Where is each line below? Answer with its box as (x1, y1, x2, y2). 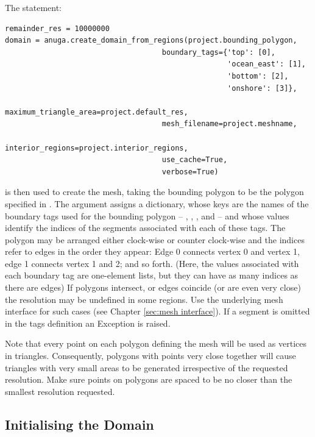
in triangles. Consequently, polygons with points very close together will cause (5, 349, 296, 362)
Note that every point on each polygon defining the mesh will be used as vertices (5, 337, 307, 350)
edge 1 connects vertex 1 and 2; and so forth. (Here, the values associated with (5, 257, 299, 269)
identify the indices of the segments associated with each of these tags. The (5, 221, 286, 234)
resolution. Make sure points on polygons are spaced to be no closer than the (5, 373, 292, 386)
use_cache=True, (161, 155, 228, 165)
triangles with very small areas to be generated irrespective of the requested (5, 361, 288, 374)
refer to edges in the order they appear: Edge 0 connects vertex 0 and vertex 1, (5, 245, 300, 258)
